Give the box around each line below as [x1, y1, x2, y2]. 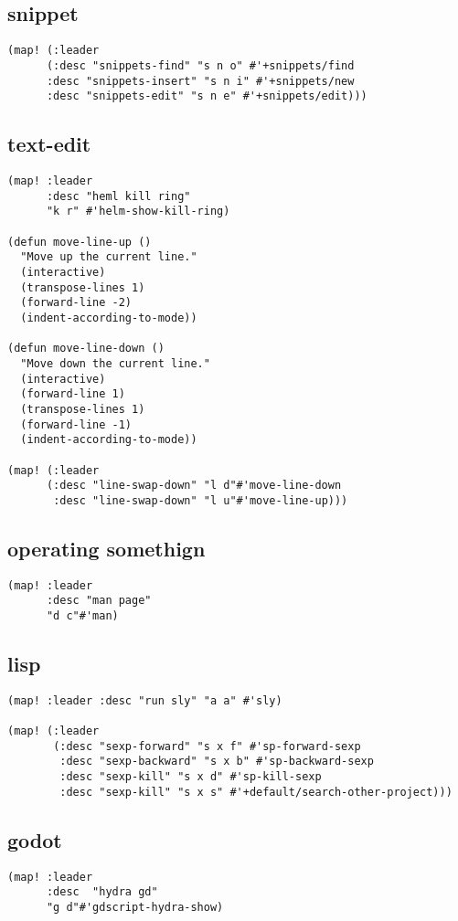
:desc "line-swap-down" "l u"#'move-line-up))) [53, 493, 348, 507]
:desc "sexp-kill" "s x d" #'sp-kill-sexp [59, 770, 322, 784]
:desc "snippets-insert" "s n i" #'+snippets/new [46, 74, 355, 88]
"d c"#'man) [46, 609, 119, 622]
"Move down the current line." [20, 356, 210, 370]
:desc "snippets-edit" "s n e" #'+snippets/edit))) [46, 90, 367, 103]
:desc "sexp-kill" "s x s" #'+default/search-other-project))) [59, 785, 453, 799]
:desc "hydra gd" [46, 885, 158, 899]
